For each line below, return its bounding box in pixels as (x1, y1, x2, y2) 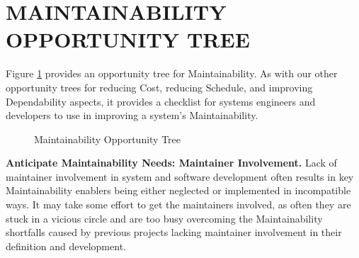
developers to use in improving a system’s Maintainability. (6, 108, 258, 123)
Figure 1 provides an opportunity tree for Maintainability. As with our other (6, 66, 338, 81)
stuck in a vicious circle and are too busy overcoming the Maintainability (6, 211, 323, 225)
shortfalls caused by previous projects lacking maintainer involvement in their (6, 225, 342, 240)
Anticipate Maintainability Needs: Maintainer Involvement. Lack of (6, 155, 337, 170)
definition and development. (6, 238, 126, 253)
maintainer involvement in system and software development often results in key (6, 169, 354, 184)
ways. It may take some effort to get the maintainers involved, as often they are (6, 197, 351, 212)
